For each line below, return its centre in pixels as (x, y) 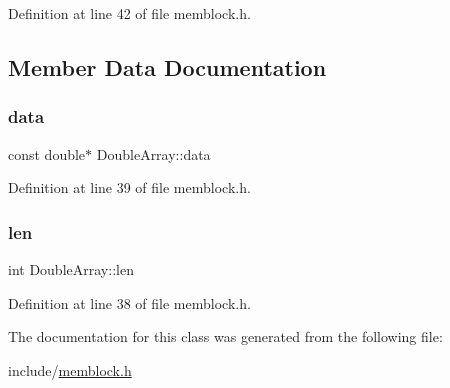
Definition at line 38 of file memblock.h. (129, 302)
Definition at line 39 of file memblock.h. (129, 187)
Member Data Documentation (167, 66)
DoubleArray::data (153, 153)
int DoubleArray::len (71, 269)
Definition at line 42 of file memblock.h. (129, 13)
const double (47, 153)
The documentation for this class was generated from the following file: (225, 336)
